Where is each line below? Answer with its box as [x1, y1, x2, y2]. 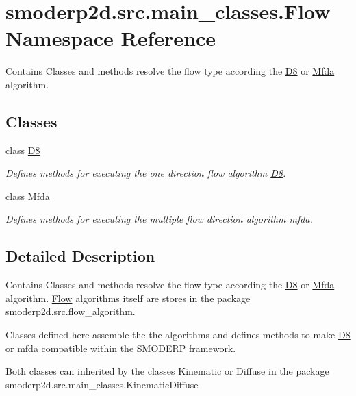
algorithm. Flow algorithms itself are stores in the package [5, 290, 251, 305]
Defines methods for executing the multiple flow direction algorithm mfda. [5, 212, 313, 226]
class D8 [5, 143, 40, 157]
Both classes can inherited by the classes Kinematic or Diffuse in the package [5, 364, 329, 378]
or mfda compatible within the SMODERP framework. [5, 341, 236, 355]
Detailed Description [5, 245, 155, 267]
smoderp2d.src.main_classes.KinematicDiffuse [5, 377, 199, 391]
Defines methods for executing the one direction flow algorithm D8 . [5, 166, 286, 180]
